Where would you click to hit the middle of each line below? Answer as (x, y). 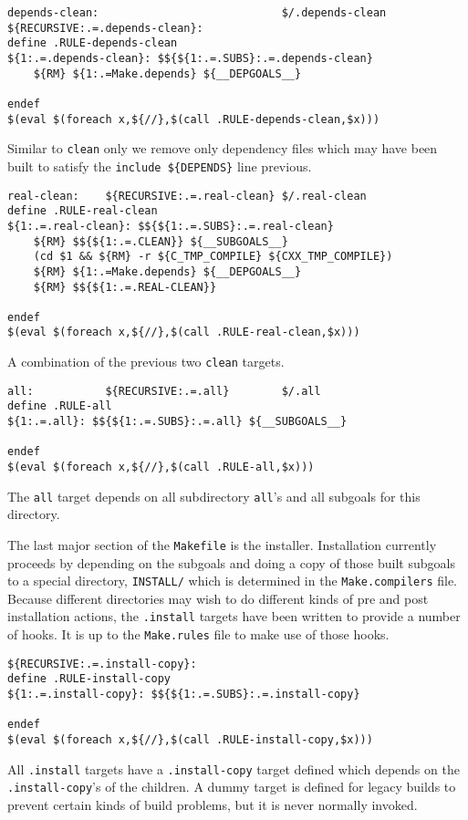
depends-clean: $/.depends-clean (197, 13)
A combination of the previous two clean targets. (146, 362)
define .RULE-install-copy (89, 679)
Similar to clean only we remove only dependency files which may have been (223, 148)
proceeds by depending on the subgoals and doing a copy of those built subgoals (231, 562)
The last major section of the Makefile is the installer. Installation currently (222, 544)
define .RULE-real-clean (83, 211)
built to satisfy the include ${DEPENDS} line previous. (160, 166)
